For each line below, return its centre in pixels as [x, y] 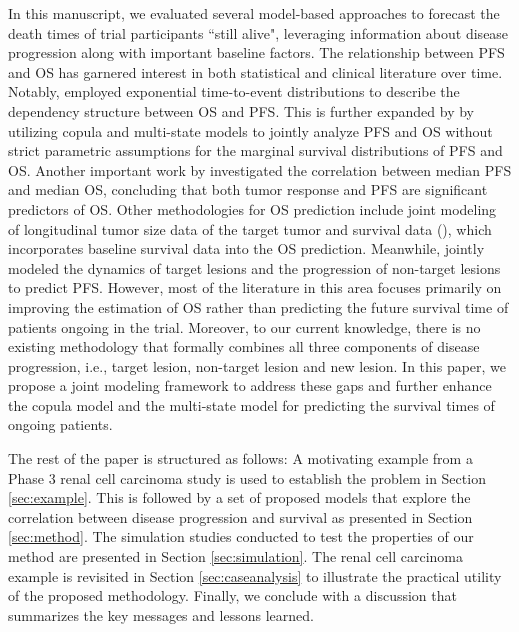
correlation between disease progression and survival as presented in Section [240, 516]
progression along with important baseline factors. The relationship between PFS [256, 52]
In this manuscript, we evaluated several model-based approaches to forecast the [254, 13]
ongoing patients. [60, 424]
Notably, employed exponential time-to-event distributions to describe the [234, 91]
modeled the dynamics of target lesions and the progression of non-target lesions [254, 267]
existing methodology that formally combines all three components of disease [244, 346]
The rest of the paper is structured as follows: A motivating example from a [240, 458]
